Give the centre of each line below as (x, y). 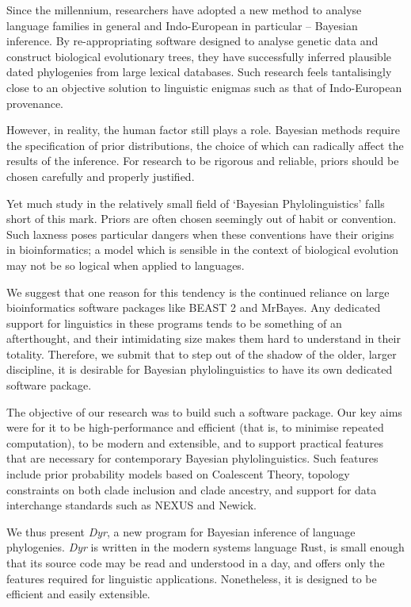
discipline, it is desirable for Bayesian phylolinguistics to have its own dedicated (200, 369)
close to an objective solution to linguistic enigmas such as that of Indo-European (204, 87)
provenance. (35, 103)
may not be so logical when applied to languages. (126, 265)
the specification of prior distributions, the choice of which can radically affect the (205, 145)
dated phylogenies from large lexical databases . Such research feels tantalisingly (199, 72)
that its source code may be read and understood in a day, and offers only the (196, 563)
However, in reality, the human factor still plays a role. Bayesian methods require (203, 130)
